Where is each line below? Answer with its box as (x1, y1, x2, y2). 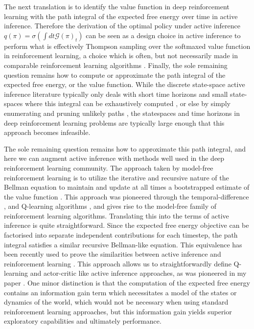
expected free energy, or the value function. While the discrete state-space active (4, 79, 245, 89)
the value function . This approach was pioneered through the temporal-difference (4, 191, 249, 201)
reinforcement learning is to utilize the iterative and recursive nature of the (4, 172, 229, 182)
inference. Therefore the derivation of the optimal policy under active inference (4, 21, 240, 31)
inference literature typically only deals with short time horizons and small (4, 88, 228, 99)
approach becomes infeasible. (4, 127, 91, 137)
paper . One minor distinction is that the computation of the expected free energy (4, 278, 250, 288)
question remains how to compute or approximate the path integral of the (4, 69, 226, 80)
